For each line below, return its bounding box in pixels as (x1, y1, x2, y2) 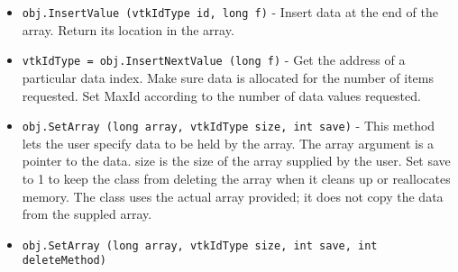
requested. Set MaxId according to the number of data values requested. (22, 86, 421, 104)
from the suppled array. (22, 204, 152, 223)
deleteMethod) (22, 254, 106, 267)
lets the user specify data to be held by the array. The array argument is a (22, 133, 435, 152)
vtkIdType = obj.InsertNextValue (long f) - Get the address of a (22, 50, 406, 69)
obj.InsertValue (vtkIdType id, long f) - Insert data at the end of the (22, 3, 438, 21)
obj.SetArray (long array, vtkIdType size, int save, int (22, 239, 378, 252)
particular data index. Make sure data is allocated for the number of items (22, 68, 435, 86)
